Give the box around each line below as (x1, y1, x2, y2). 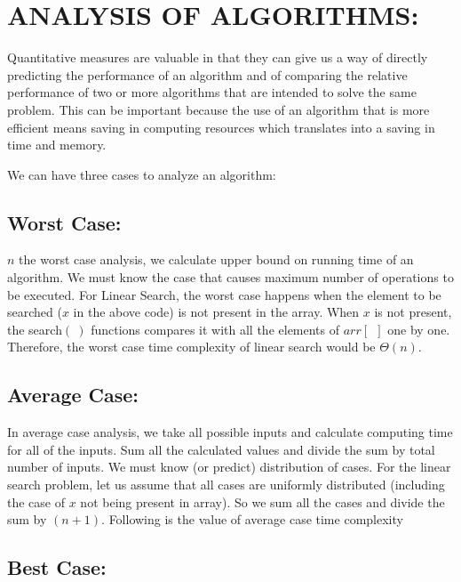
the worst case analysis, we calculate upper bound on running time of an (19, 250, 414, 269)
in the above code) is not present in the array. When (73, 303, 360, 321)
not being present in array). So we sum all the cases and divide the (80, 492, 445, 511)
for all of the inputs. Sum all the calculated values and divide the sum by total (7, 440, 435, 458)
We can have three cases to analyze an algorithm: (7, 165, 276, 183)
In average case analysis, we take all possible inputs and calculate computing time (7, 423, 453, 441)
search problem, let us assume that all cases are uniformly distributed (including (7, 475, 445, 494)
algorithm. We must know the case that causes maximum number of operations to (7, 268, 454, 287)
